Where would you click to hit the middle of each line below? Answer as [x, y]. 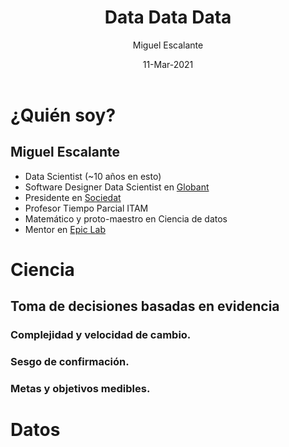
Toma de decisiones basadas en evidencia [145, 306]
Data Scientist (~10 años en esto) [93, 176]
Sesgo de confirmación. [70, 362]
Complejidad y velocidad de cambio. [101, 335]
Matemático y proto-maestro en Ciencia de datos [126, 218]
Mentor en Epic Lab [65, 229]
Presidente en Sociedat [73, 197]
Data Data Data [168, 17]
